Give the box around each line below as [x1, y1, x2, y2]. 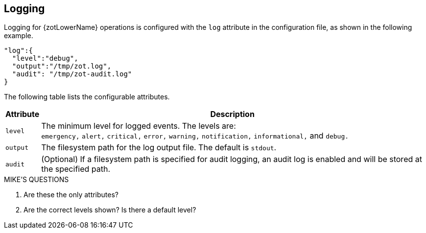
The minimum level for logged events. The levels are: [41, 121, 236, 131]
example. [4, 31, 33, 40]
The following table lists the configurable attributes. [4, 93, 170, 101]
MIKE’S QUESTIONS [4, 175, 69, 184]
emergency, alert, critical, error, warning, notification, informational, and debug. [41, 131, 349, 141]
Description [210, 109, 255, 119]
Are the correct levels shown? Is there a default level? [24, 206, 196, 214]
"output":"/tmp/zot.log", [12, 62, 112, 70]
